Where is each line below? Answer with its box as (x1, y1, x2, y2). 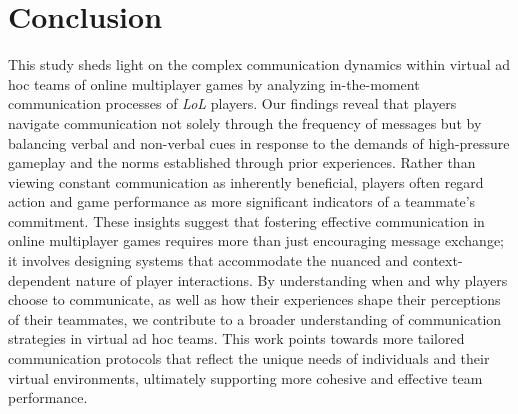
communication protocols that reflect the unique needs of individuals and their (8, 348, 490, 369)
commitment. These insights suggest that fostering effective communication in (8, 210, 485, 231)
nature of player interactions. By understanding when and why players (75, 269, 508, 290)
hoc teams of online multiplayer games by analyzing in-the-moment (8, 73, 420, 94)
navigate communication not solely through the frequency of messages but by (8, 112, 482, 133)
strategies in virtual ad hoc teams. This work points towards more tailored (8, 328, 465, 349)
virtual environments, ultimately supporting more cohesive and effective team (8, 367, 483, 388)
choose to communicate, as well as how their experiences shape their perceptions (8, 289, 501, 310)
